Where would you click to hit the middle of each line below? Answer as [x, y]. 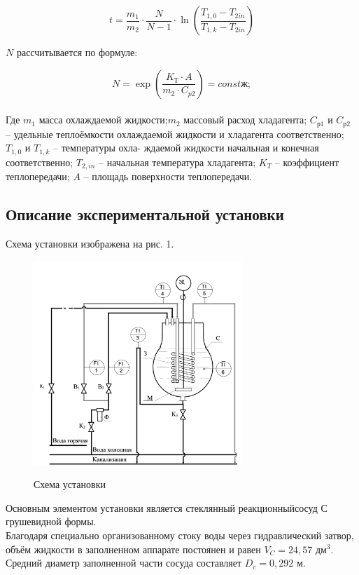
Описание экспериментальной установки [145, 214]
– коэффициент [307, 162]
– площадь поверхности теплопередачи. [168, 176]
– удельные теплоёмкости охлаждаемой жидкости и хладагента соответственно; [175, 134]
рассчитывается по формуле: [77, 52]
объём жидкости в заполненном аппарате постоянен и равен [133, 549]
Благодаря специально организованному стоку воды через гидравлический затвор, [180, 535]
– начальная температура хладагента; [177, 162]
